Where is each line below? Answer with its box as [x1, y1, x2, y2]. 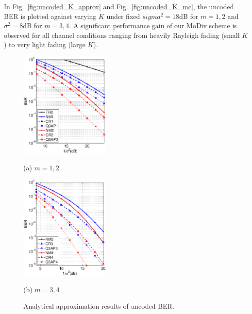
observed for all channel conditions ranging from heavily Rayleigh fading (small [4, 30, 240, 40]
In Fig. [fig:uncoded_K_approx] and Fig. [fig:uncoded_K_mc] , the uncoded [4, 1, 234, 11]
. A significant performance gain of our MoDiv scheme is [69, 20, 237, 31]
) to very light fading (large [4, 39, 85, 50]
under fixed [106, 11, 140, 21]
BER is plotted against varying [4, 11, 97, 21]
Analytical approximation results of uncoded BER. [23, 300, 174, 311]
